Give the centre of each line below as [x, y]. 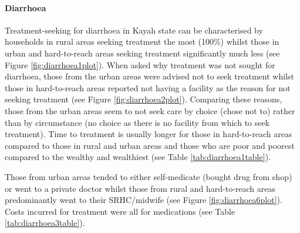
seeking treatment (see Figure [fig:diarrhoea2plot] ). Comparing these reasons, [144, 99]
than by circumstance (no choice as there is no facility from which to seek [137, 122]
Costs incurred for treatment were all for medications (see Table [120, 211]
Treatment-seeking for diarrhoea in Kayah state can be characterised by [134, 30]
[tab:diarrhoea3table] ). [45, 223]
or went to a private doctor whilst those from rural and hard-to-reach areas [140, 188]
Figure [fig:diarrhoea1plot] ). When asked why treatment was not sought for [140, 64]
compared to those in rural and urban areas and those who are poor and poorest [150, 145]
